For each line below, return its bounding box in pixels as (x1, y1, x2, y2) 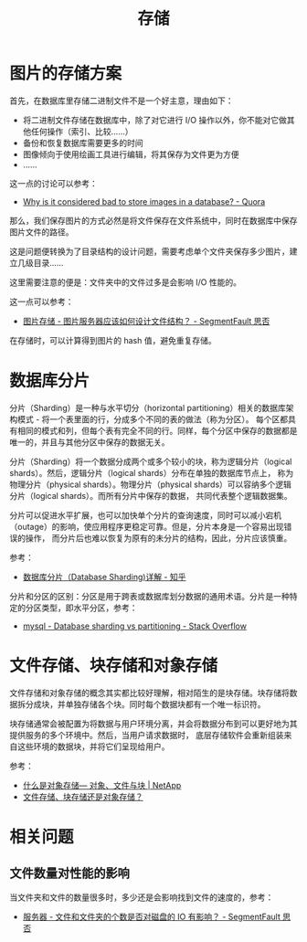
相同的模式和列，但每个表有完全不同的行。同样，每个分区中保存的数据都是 (16, 425, 298, 436)
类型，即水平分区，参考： (40, 602, 138, 613)
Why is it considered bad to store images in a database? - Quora (22, 196, 266, 206)
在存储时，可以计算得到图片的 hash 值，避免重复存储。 (9, 334, 217, 345)
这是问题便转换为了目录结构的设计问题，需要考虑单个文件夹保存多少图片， (9, 246, 290, 257)
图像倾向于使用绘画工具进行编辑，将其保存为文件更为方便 (22, 148, 239, 160)
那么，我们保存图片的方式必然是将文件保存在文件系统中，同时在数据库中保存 (9, 215, 298, 226)
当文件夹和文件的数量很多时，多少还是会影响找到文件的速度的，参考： (9, 892, 274, 903)
